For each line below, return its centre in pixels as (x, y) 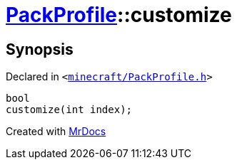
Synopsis (40, 49)
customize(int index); (69, 110)
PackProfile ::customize (119, 15)
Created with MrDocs (56, 132)
